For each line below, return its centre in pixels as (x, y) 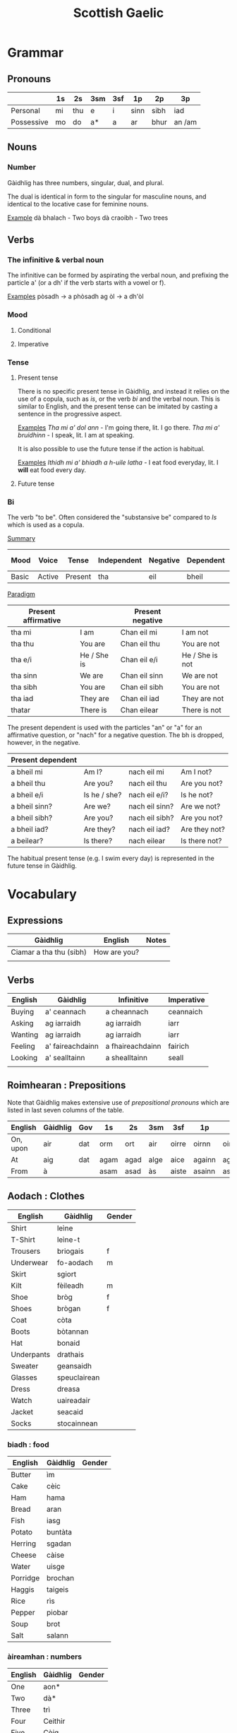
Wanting (25, 1035)
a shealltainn (127, 1058)
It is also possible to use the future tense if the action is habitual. (111, 448)
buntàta (60, 1532)
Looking (24, 1058)
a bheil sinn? (32, 806)
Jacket (22, 1411)
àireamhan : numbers (45, 1657)
